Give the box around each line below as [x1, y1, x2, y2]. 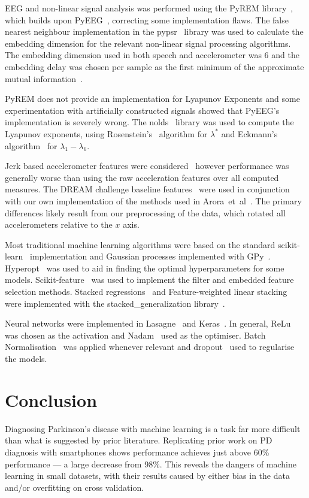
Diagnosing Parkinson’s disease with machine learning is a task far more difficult [5, 422, 301, 434]
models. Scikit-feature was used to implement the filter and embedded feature [5, 273, 294, 286]
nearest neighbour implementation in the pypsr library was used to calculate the [5, 25, 304, 38]
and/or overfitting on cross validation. [5, 481, 144, 493]
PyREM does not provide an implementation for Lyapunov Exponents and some [5, 92, 300, 105]
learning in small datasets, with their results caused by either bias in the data [5, 469, 290, 482]
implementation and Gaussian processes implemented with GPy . [30, 250, 271, 262]
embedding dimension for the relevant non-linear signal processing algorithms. [5, 37, 291, 49]
